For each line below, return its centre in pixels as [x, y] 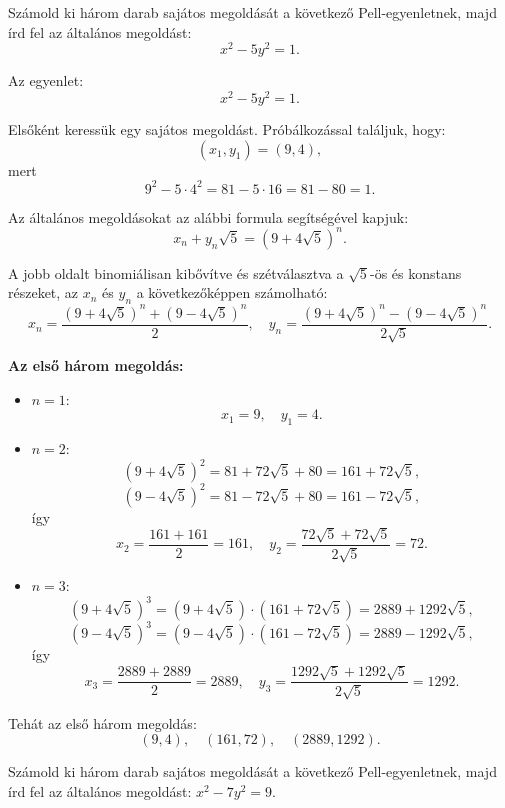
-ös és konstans [415, 272]
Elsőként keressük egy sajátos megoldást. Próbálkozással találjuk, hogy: [227, 128]
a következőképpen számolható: [232, 292]
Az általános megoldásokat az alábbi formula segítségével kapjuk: [208, 216]
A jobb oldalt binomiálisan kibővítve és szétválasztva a [176, 272]
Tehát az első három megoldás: [102, 722]
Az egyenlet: [46, 80]
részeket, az [43, 292]
